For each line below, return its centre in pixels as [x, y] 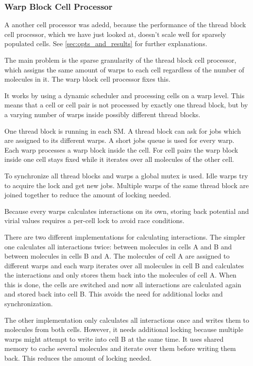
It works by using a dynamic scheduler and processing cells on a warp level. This [125, 95]
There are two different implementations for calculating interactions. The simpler [125, 236]
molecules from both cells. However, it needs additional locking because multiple [124, 329]
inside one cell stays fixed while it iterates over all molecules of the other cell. [119, 159]
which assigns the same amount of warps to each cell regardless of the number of [124, 69]
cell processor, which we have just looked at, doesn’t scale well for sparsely [115, 34]
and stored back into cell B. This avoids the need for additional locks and [114, 294]
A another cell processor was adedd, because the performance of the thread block [125, 25]
